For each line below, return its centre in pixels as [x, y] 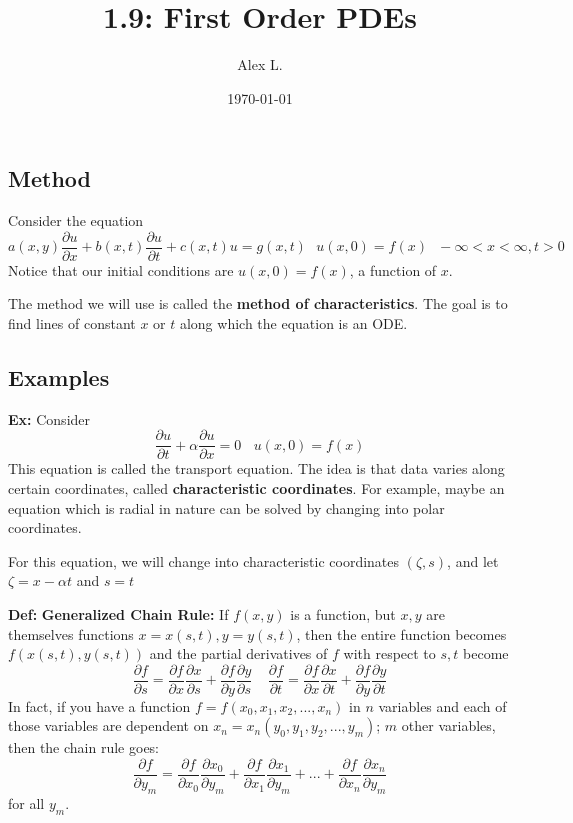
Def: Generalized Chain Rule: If [118, 613]
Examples [59, 376]
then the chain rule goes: [84, 747]
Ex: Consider [49, 418]
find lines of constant [72, 322]
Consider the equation [76, 220]
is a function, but [343, 613]
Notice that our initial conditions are [121, 269]
